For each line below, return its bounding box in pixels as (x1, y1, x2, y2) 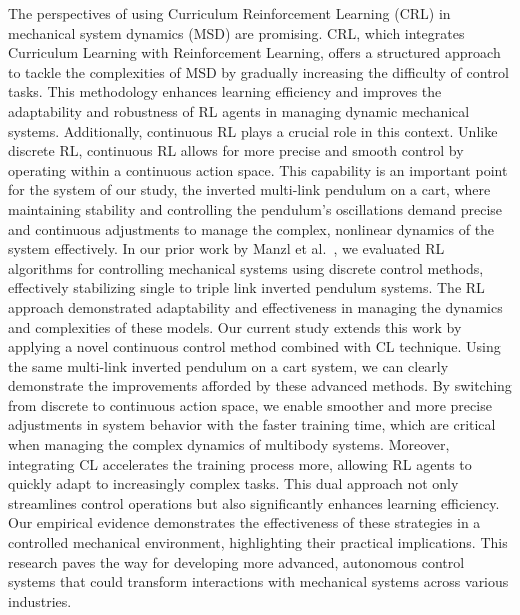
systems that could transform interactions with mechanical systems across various (8, 571, 509, 592)
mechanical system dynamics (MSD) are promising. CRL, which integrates (8, 22, 465, 43)
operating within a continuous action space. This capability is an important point (8, 159, 508, 180)
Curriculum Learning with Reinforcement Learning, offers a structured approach (8, 42, 501, 63)
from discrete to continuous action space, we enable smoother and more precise (8, 394, 492, 415)
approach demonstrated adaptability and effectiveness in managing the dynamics (8, 296, 503, 317)
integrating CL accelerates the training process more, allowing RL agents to (8, 453, 472, 474)
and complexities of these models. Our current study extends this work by (8, 316, 462, 337)
